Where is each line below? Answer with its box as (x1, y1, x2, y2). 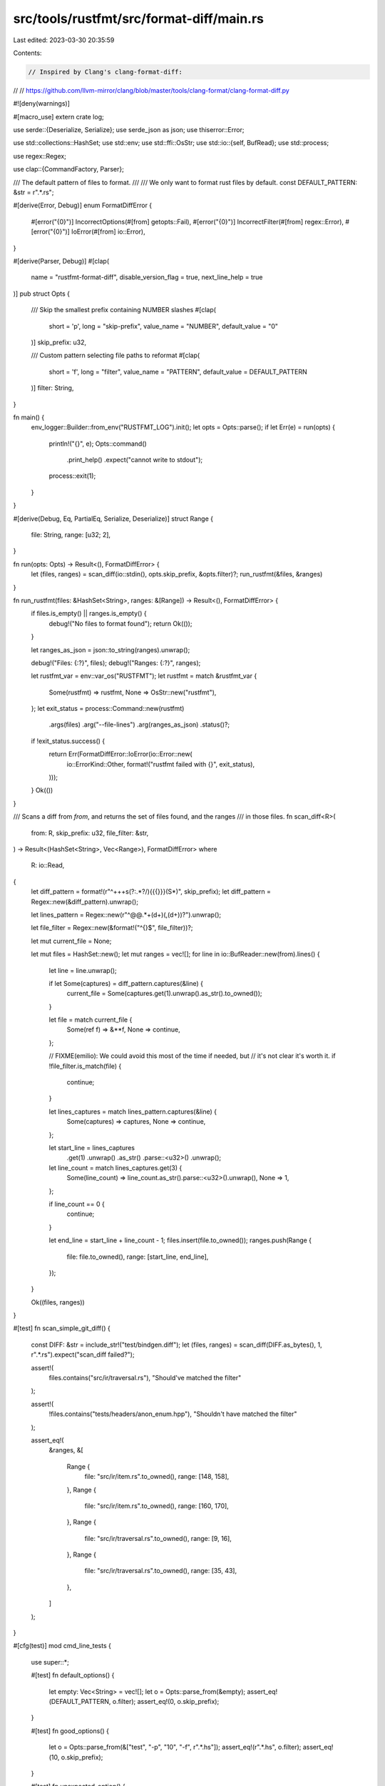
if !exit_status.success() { (31, 737, 106, 745)
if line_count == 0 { (48, 1199, 105, 1208)
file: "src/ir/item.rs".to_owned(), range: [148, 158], (84, 1472, 230, 1481)
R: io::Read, (31, 861, 65, 869)
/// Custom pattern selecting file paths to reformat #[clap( (31, 351, 200, 360)
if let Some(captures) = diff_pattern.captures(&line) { (48, 979, 203, 987)
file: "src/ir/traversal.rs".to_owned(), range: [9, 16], (84, 1534, 232, 1542)
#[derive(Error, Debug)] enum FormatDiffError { (13, 201, 153, 210)
